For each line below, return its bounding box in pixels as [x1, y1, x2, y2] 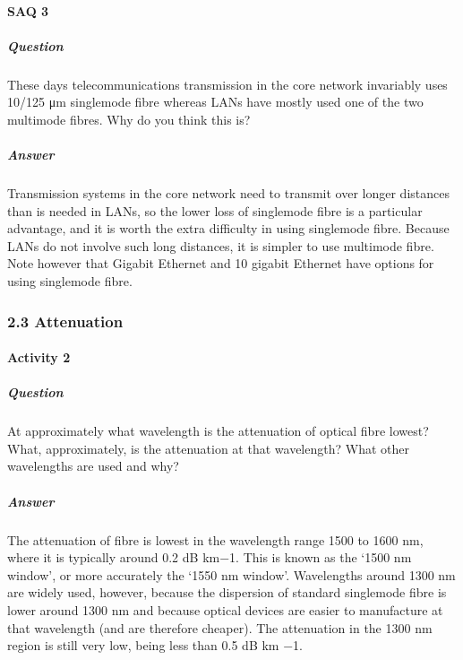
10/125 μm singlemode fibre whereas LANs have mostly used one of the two [7, 92, 424, 111]
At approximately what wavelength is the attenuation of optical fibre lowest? [7, 421, 429, 440]
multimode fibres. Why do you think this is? [7, 109, 251, 128]
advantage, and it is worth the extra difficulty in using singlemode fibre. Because [7, 219, 450, 238]
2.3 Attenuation [7, 309, 124, 332]
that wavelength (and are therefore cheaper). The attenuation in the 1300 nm [7, 618, 433, 637]
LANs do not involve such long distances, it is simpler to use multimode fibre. [7, 236, 434, 255]
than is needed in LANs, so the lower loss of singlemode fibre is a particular [7, 201, 423, 220]
